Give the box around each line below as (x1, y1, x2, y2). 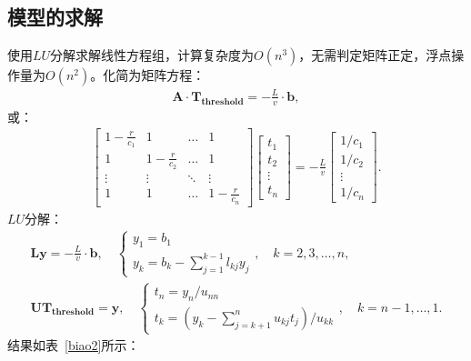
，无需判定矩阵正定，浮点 (298, 45, 452, 65)
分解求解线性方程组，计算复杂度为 (50, 45, 255, 65)
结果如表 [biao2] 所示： (7, 336, 140, 355)
